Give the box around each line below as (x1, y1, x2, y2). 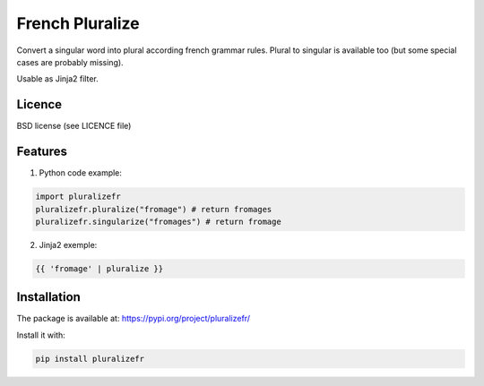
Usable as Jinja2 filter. (16, 73, 99, 84)
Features (16, 144, 67, 159)
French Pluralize (16, 13, 141, 33)
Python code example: (39, 167, 123, 178)
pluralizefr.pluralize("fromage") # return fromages (35, 204, 272, 214)
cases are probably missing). (16, 56, 125, 67)
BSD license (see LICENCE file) (16, 121, 132, 132)
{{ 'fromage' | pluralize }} (35, 263, 164, 273)
